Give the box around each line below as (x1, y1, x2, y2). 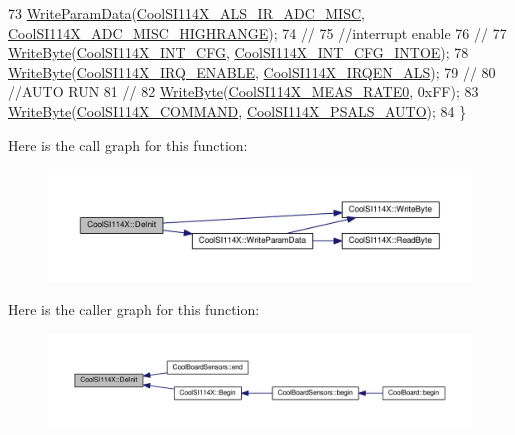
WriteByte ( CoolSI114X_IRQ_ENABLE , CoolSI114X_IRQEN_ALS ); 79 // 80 (8, 61, 496, 82)
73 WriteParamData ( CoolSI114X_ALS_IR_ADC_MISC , (8, 3, 365, 23)
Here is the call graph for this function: (8, 134, 248, 155)
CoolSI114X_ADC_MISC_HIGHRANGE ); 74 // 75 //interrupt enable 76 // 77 (8, 22, 507, 43)
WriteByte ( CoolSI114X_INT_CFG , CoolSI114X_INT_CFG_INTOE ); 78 (8, 42, 469, 63)
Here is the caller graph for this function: (8, 299, 260, 320)
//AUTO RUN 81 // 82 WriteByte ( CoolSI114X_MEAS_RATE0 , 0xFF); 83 (8, 81, 479, 102)
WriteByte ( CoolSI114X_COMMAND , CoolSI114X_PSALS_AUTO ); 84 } (8, 100, 467, 121)
